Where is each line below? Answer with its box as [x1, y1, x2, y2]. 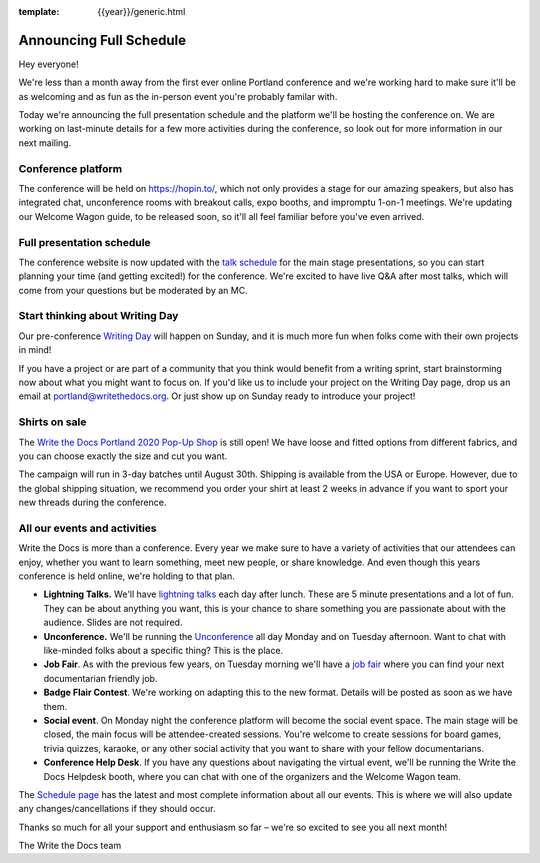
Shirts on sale [18, 415, 87, 429]
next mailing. [18, 136, 72, 149]
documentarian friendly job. [43, 672, 158, 684]
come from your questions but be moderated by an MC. [18, 284, 249, 296]
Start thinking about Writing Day [18, 309, 179, 323]
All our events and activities [18, 521, 157, 535]
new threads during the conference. [18, 496, 167, 509]
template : [18, 6, 60, 17]
